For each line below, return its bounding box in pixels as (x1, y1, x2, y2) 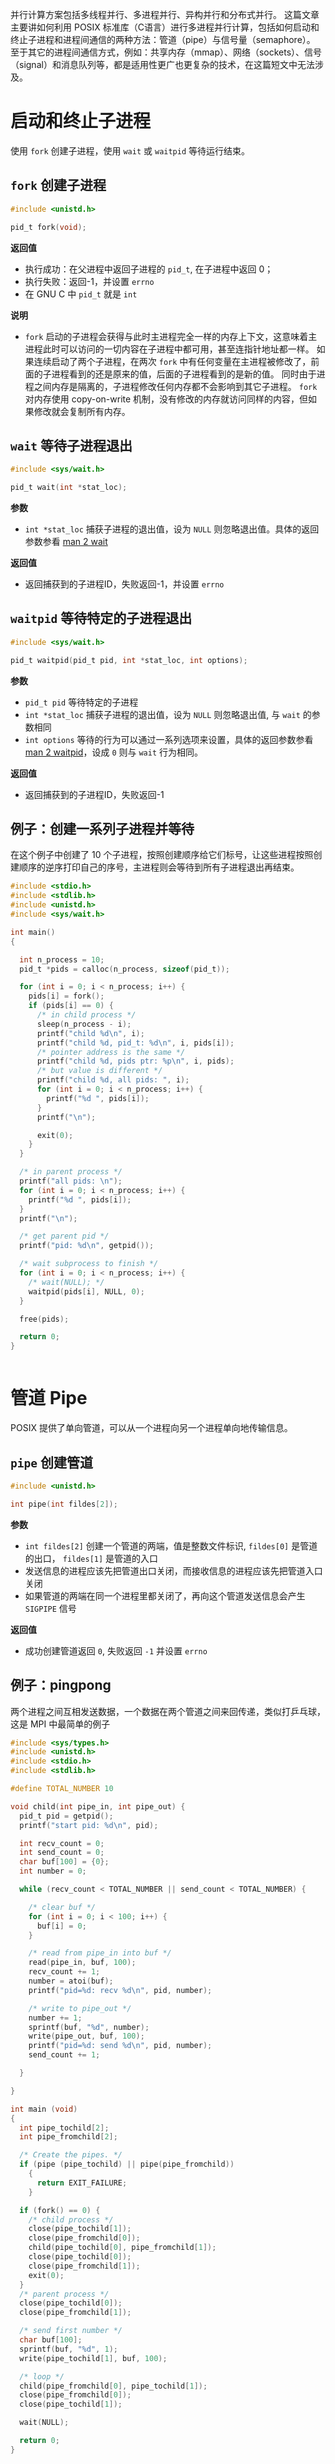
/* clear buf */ (28, 1902, 97, 1912)
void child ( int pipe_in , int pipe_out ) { (10, 1801, 186, 1812)
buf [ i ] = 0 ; (36, 1921, 87, 1931)
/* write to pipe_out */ (28, 2003, 132, 2013)
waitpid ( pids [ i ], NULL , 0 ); (28, 1286, 145, 1297)
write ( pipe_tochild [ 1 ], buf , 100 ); (19, 2353, 168, 2363)
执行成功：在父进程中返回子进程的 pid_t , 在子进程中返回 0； (24, 263, 274, 275)
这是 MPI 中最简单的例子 (10, 1718, 111, 1730)
